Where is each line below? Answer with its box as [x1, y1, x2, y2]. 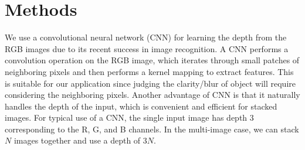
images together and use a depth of [13, 134, 141, 146]
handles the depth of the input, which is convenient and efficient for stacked [5, 100, 277, 112]
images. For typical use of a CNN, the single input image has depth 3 [5, 111, 254, 124]
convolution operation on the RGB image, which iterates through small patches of [5, 54, 300, 66]
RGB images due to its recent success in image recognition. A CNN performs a [5, 42, 289, 54]
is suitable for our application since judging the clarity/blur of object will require [5, 77, 296, 89]
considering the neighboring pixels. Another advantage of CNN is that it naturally [5, 88, 300, 101]
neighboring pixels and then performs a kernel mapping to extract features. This [5, 65, 294, 77]
